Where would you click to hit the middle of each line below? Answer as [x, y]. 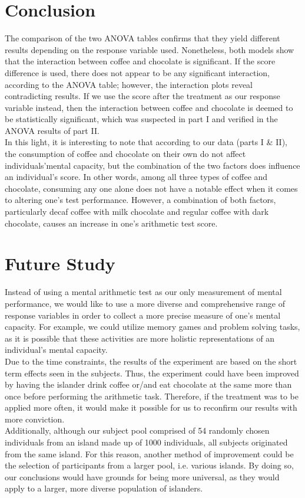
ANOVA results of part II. [52, 130]
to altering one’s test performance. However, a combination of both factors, [140, 200]
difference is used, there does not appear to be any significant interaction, [137, 72]
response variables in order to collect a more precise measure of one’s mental [143, 315]
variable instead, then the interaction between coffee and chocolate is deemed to [149, 107]
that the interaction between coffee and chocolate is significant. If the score [140, 61]
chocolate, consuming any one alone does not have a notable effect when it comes [151, 188]
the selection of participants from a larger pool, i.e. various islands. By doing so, [149, 465]
